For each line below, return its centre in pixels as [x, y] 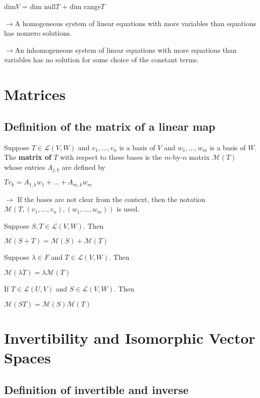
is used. [128, 209]
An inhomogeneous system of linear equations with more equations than [126, 49]
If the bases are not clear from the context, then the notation [111, 199]
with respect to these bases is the [111, 157]
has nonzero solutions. [38, 33]
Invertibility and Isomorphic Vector [130, 337]
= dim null [39, 6]
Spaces [28, 357]
